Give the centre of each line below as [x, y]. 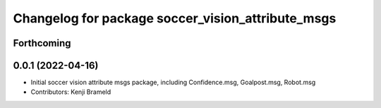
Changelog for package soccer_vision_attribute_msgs [175, 18]
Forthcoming [42, 43]
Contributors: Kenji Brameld [71, 92]
